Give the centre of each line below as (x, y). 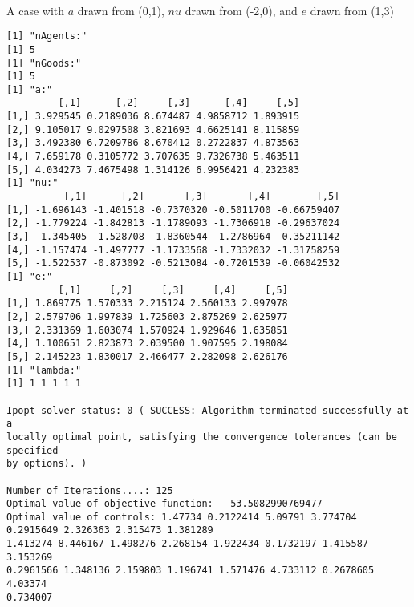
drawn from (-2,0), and (241, 10)
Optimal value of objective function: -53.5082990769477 (164, 504)
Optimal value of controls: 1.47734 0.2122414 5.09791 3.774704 (182, 517)
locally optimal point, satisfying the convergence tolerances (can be (202, 437)
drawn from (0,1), (121, 10)
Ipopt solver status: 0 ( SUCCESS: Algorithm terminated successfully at (208, 410)
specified (32, 450)
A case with (36, 10)
